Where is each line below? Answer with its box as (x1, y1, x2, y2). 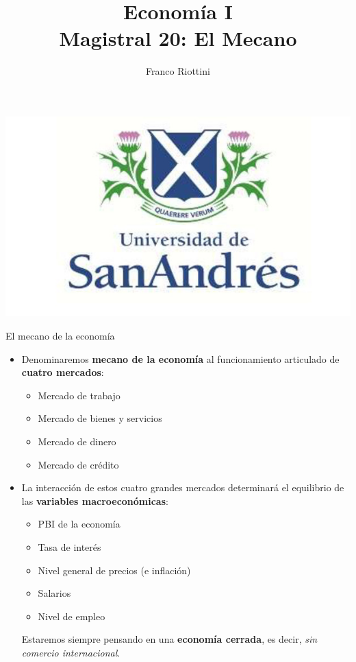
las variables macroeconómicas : (21, 493, 168, 508)
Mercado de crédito (38, 457, 119, 471)
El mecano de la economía (5, 329, 115, 343)
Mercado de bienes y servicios (38, 411, 162, 425)
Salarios (38, 586, 71, 600)
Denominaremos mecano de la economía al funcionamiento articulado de (21, 351, 340, 366)
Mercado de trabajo (38, 388, 120, 402)
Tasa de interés (38, 539, 101, 554)
